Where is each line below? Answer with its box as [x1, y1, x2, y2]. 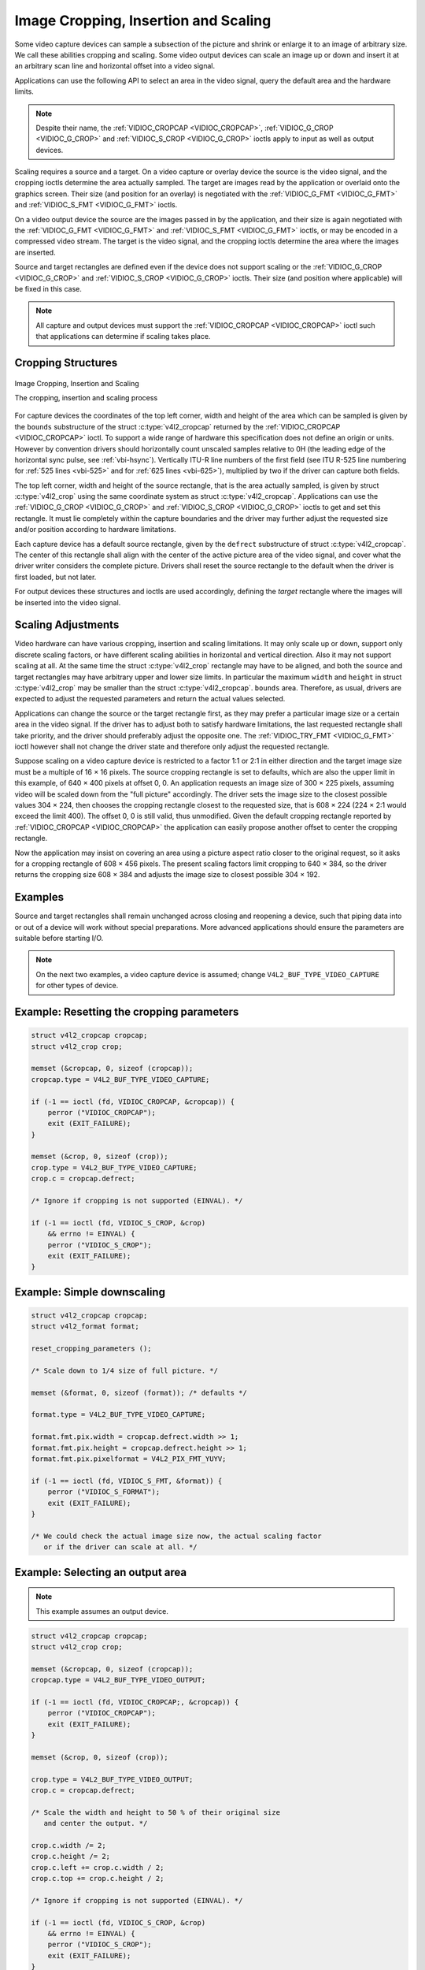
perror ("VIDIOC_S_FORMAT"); [47, 1488, 161, 1496]
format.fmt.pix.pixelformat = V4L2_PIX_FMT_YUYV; [31, 1455, 227, 1463]
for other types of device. [35, 981, 119, 991]
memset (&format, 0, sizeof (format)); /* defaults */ [31, 1388, 247, 1397]
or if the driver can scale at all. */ [43, 1543, 198, 1552]
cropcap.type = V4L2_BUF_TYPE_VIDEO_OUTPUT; [31, 1675, 206, 1685]
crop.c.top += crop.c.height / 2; [31, 1874, 164, 1883]
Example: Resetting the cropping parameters [14, 1005, 239, 1018]
